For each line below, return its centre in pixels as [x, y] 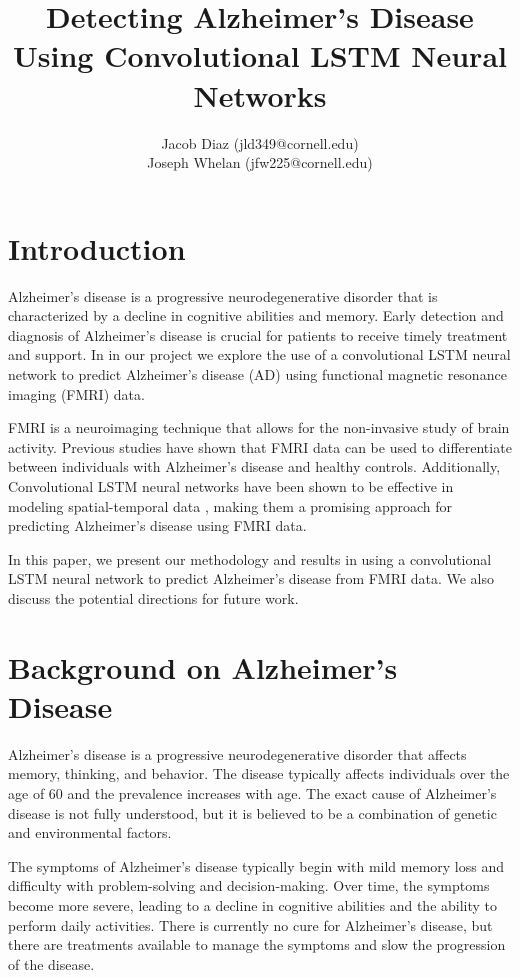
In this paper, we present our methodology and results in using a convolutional [250, 558]
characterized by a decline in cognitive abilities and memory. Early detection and [256, 315]
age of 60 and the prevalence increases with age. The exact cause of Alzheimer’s [252, 793]
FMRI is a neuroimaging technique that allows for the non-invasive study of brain [259, 427]
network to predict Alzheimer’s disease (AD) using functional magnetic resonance [257, 374]
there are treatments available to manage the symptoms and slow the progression [257, 944]
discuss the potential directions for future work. [153, 597]
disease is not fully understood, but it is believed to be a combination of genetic [252, 812]
